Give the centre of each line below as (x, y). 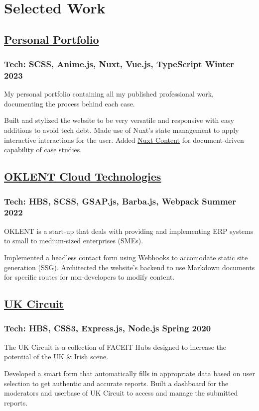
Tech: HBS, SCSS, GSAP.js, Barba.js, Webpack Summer (120, 201)
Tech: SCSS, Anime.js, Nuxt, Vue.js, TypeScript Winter (119, 64)
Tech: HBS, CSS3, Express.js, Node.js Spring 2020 (108, 328)
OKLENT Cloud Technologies (83, 176)
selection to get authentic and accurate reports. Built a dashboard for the (116, 383)
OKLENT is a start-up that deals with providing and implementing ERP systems (129, 231)
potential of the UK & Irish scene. (56, 357)
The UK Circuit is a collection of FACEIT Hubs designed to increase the (115, 347)
